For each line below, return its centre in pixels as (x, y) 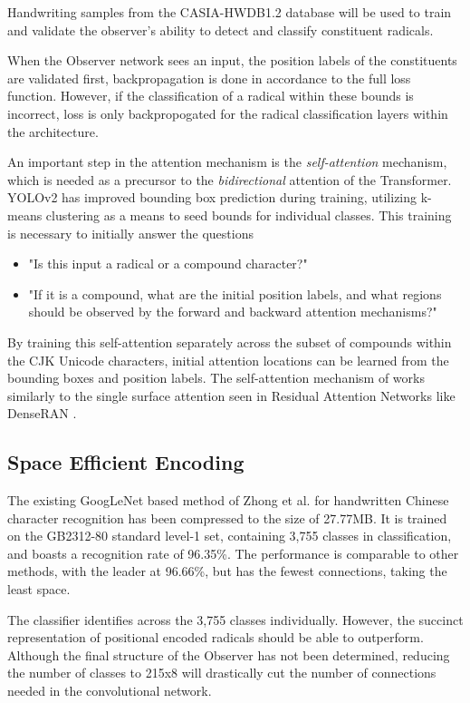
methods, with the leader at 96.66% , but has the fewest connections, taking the (227, 571)
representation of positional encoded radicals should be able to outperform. (216, 637)
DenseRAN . (42, 413)
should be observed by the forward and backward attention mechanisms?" (233, 312)
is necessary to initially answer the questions (130, 233)
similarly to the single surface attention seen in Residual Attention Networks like (231, 395)
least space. (39, 589)
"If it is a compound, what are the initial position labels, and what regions (235, 293)
